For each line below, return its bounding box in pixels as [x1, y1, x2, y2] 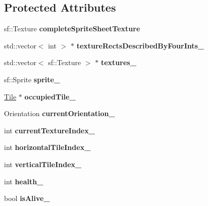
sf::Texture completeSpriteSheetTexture [4, 23, 140, 34]
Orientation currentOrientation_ [4, 108, 115, 119]
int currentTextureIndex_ [4, 125, 95, 135]
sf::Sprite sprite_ [4, 74, 61, 84]
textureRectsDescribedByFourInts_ [76, 40, 204, 50]
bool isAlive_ [4, 193, 50, 203]
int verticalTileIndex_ [4, 159, 82, 169]
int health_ [4, 176, 43, 186]
